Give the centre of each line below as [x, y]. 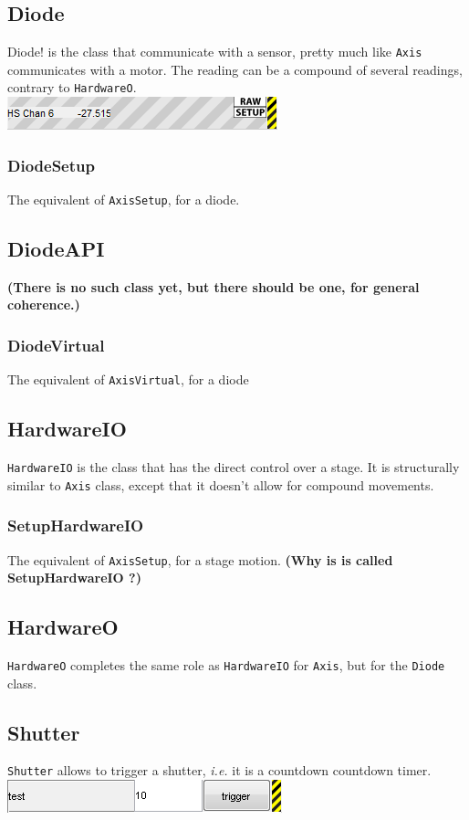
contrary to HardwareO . [72, 87]
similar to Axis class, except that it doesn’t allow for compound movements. [221, 484]
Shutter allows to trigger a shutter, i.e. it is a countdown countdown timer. [219, 770]
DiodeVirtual [56, 345]
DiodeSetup [51, 165]
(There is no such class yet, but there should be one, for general [214, 286]
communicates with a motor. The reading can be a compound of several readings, [235, 69]
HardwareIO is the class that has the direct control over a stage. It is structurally [234, 467]
